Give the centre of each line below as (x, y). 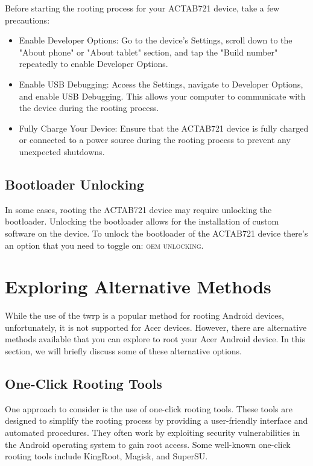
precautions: (27, 20)
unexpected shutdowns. (62, 151)
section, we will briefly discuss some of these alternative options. (123, 351)
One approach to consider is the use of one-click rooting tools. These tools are (149, 408)
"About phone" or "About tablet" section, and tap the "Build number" (148, 52)
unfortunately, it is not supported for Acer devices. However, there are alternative (156, 327)
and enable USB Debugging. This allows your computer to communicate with (162, 96)
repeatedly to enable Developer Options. (93, 64)
